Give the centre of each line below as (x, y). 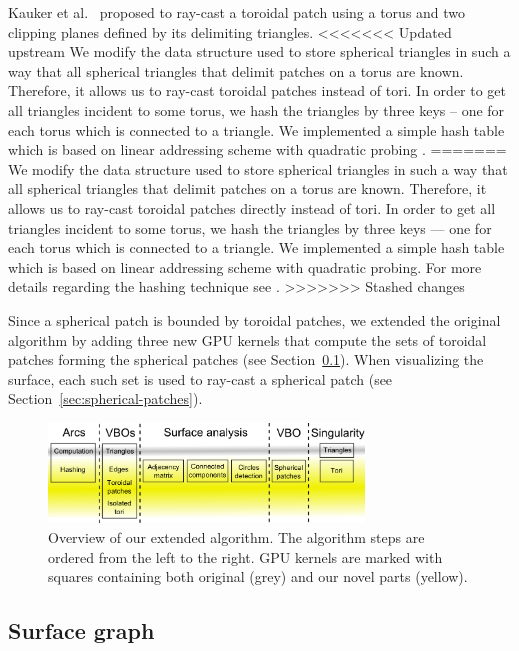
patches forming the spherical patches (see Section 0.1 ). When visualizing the (246, 359)
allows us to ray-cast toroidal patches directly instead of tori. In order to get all (252, 207)
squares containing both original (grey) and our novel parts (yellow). (258, 576)
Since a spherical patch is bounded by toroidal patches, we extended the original (254, 319)
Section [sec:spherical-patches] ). (105, 398)
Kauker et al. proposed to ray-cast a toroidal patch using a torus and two (237, 12)
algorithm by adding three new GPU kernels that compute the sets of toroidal (247, 339)
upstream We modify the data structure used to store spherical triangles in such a (259, 51)
